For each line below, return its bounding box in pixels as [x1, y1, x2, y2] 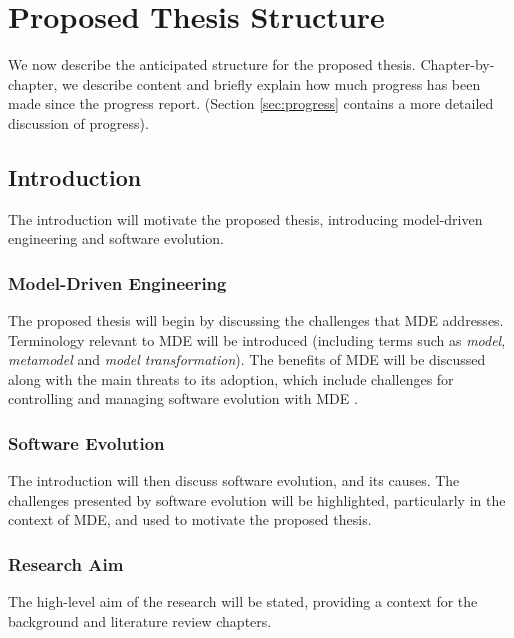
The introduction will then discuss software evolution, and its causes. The [8, 470, 460, 491]
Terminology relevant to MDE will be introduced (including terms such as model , [8, 329, 506, 350]
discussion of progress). [8, 112, 149, 133]
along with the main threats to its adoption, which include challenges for [8, 368, 454, 389]
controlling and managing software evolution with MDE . [8, 388, 358, 409]
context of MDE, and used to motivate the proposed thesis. [8, 509, 372, 530]
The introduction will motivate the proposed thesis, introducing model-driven [8, 208, 483, 229]
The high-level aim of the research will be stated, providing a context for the [8, 591, 478, 612]
